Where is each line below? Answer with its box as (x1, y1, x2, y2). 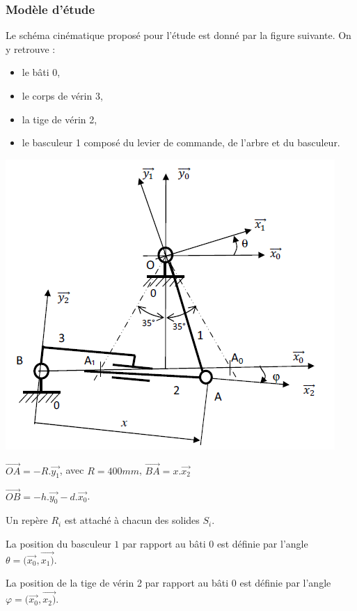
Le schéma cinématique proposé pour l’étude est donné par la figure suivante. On (6, 28, 351, 42)
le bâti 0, (22, 65, 61, 79)
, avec (59, 463, 84, 477)
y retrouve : (6, 41, 56, 56)
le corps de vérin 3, (22, 88, 103, 102)
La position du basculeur (6, 536, 111, 550)
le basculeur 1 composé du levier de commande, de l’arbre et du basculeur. (22, 135, 340, 150)
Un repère (6, 513, 48, 527)
